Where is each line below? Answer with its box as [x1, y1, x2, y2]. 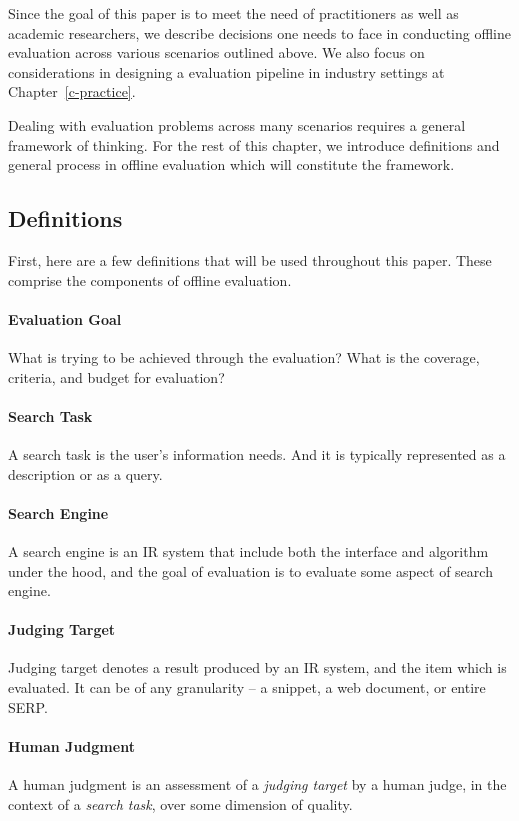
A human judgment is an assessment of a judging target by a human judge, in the [8, 774, 507, 795]
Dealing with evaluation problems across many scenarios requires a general [8, 114, 466, 135]
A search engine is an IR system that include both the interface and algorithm [8, 540, 489, 561]
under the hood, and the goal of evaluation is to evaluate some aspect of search [8, 560, 493, 581]
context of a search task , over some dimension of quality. [8, 793, 353, 814]
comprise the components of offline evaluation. [8, 269, 292, 290]
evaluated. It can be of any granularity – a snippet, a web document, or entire [8, 677, 486, 698]
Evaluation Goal [8, 308, 122, 329]
